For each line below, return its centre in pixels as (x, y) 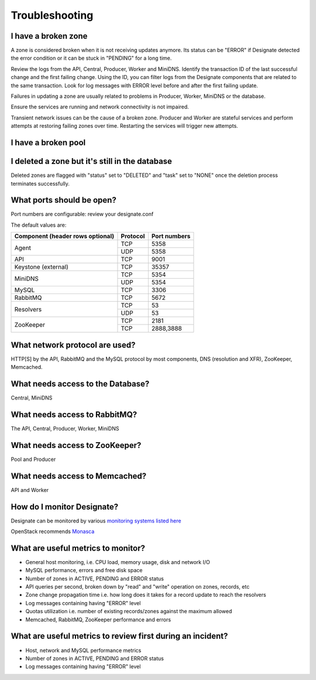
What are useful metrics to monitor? (78, 548)
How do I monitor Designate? (65, 507)
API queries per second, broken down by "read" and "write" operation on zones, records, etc (138, 587)
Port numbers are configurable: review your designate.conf (82, 214)
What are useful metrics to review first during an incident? (119, 636)
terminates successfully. (40, 183)
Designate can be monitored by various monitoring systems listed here (96, 521)
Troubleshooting (52, 15)
